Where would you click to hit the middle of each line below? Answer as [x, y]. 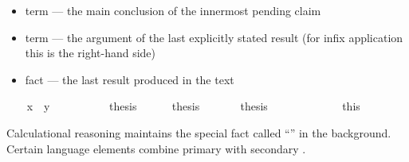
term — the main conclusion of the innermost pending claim [173, 10]
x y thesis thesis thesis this [193, 106]
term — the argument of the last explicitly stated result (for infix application [214, 37]
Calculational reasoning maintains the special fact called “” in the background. [199, 132]
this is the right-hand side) [90, 53]
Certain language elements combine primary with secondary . [156, 148]
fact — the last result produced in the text [130, 79]
